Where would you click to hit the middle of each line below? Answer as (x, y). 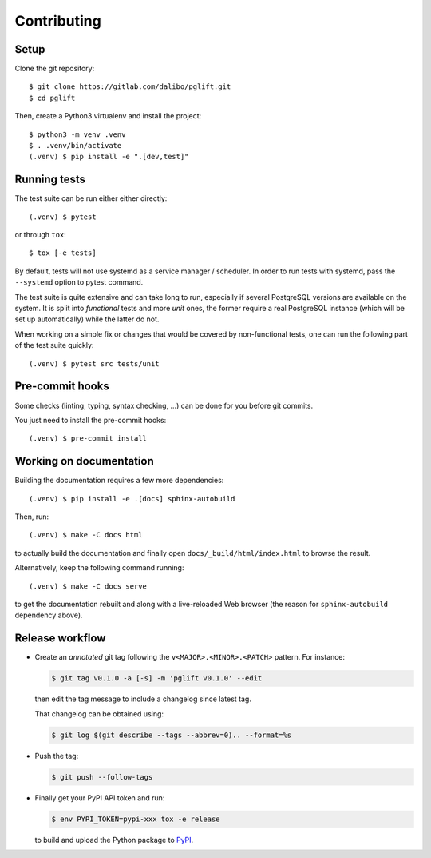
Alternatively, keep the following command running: (99, 568)
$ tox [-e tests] (63, 253)
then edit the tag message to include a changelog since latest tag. (143, 699)
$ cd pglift (52, 98)
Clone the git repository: (55, 69)
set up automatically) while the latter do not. (87, 319)
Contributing (58, 21)
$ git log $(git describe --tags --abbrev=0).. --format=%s (172, 735)
